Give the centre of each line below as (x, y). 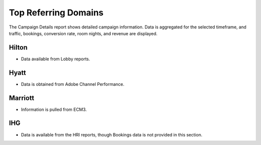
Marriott (22, 98)
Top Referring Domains (56, 13)
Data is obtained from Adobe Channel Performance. (73, 84)
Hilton (18, 47)
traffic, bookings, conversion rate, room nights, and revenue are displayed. (83, 33)
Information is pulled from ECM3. (54, 109)
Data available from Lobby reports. (56, 59)
